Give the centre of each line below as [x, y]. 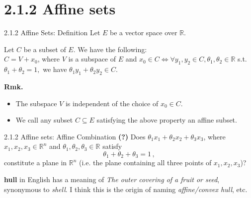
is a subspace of [92, 59]
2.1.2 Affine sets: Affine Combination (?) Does [75, 136]
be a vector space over [144, 33]
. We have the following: [110, 49]
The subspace [36, 103]
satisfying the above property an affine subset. [167, 120]
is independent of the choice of [112, 103]
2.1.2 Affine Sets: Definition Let [52, 33]
